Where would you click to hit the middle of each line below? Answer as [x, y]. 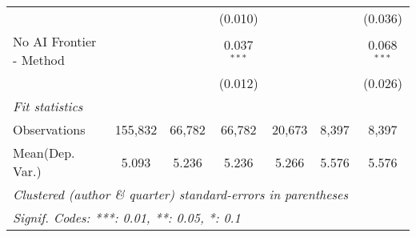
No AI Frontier [55, 41]
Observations [49, 129]
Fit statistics [48, 106]
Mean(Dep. [44, 153]
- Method [39, 60]
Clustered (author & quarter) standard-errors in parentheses [180, 194]
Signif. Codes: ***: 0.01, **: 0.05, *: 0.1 [127, 217]
